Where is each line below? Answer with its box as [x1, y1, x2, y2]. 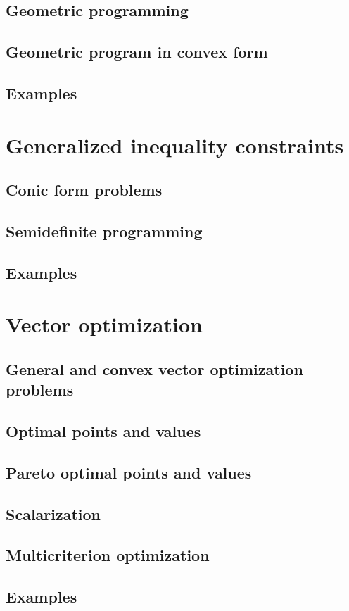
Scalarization [6, 503, 101, 524]
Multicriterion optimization [6, 544, 210, 566]
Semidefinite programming [6, 220, 203, 241]
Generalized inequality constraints [6, 130, 344, 159]
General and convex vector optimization [6, 358, 303, 379]
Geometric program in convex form [6, 41, 268, 63]
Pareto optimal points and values [6, 461, 252, 483]
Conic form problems [6, 179, 163, 201]
